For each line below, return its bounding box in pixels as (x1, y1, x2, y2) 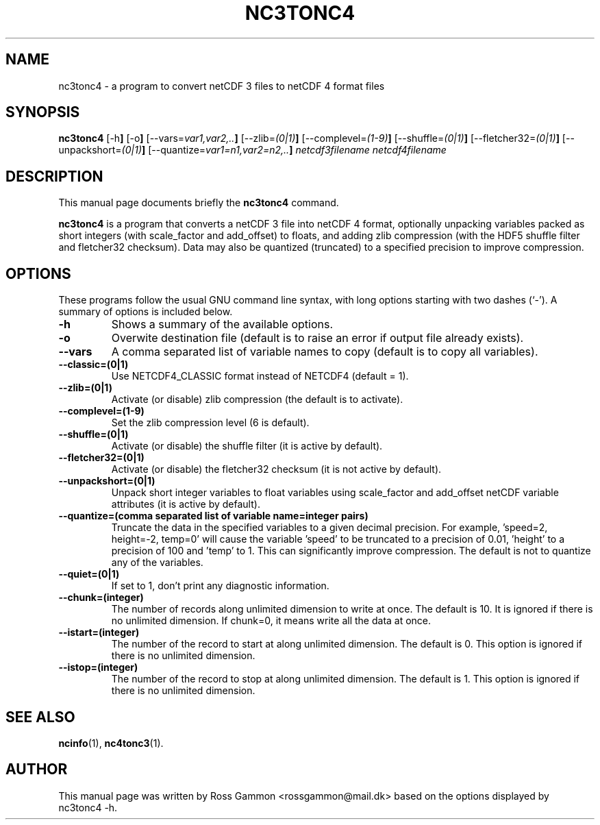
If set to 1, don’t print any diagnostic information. (111, 580, 329, 592)
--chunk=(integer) (58, 591, 144, 604)
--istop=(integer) (58, 661, 138, 674)
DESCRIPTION (5, 167, 103, 185)
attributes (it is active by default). (111, 498, 260, 510)
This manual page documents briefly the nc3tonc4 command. (58, 197, 339, 209)
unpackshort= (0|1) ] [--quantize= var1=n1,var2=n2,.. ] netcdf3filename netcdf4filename (58, 144, 447, 156)
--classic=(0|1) (58, 358, 129, 371)
